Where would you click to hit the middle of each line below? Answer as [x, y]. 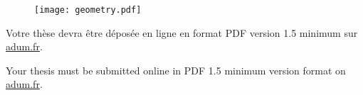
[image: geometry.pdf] [88, 10]
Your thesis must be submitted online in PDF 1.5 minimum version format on [176, 70]
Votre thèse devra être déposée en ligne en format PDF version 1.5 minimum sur [182, 32]
